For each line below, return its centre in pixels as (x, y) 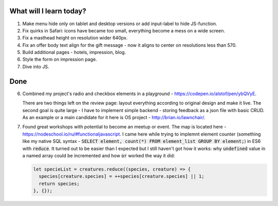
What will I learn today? (48, 11)
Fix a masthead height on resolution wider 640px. (75, 38)
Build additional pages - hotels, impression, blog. (74, 52)
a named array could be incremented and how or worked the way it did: (99, 155)
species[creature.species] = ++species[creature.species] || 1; (121, 176)
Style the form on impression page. (60, 60)
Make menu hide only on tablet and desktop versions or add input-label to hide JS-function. (120, 24)
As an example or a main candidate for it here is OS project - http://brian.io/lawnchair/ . (114, 117)
